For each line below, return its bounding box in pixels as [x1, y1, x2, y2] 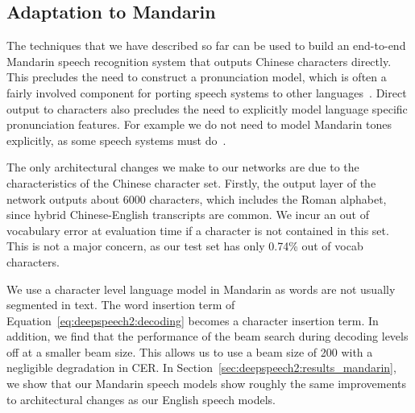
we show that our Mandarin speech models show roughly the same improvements [6, 375, 407, 392]
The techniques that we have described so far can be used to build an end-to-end [6, 37, 406, 54]
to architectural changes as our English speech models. [6, 390, 276, 407]
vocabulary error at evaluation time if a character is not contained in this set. [6, 221, 389, 238]
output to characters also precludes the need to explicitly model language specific [6, 100, 408, 117]
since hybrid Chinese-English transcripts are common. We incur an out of [6, 206, 369, 223]
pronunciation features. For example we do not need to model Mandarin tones [6, 116, 392, 133]
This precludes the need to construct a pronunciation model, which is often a [6, 68, 387, 85]
